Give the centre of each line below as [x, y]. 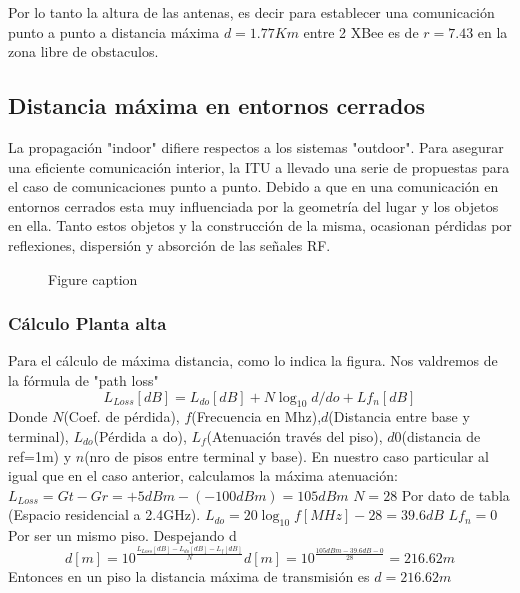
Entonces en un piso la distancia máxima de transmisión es [189, 576]
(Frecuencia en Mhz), [256, 416]
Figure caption [93, 278]
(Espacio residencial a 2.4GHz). [104, 514]
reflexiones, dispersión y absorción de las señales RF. [169, 244]
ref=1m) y [40, 455]
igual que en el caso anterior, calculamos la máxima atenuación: [203, 475]
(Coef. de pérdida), [121, 416]
